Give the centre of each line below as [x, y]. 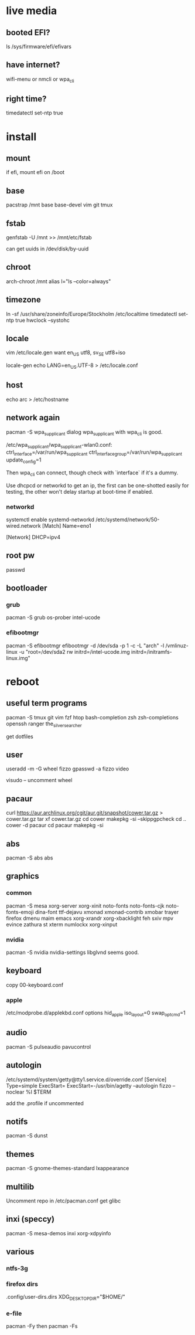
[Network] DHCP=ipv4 [33, 537]
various [20, 1252]
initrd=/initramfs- [152, 651]
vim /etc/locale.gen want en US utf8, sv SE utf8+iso [66, 353]
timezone [23, 300]
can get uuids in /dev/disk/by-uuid [47, 249]
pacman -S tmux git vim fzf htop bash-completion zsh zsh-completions [92, 717]
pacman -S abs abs [30, 858]
